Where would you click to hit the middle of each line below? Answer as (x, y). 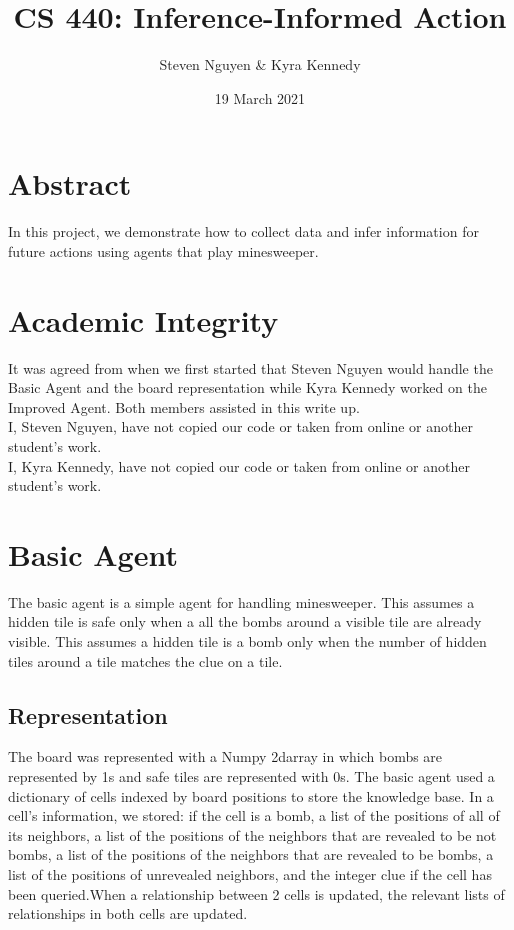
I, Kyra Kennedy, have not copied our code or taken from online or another (239, 465)
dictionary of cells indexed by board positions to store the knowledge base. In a (251, 795)
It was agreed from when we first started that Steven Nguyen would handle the (250, 367)
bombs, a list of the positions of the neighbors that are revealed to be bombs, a (251, 854)
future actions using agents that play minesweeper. (163, 250)
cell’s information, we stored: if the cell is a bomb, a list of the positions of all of (254, 815)
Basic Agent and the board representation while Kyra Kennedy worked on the (247, 387)
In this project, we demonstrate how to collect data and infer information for (243, 231)
